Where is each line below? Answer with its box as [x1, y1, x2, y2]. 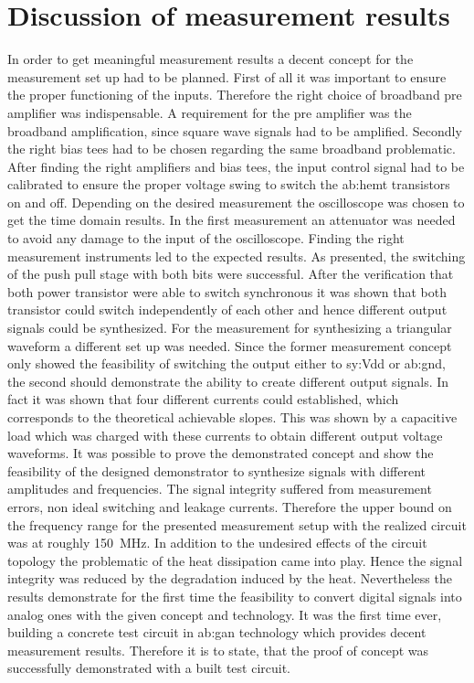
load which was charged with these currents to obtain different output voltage [7, 425, 443, 444]
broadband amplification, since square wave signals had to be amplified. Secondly [7, 121, 462, 140]
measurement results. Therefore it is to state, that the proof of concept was [7, 640, 429, 659]
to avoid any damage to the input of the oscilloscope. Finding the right [7, 229, 405, 248]
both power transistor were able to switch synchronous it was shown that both [7, 282, 447, 301]
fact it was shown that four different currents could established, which [7, 390, 399, 409]
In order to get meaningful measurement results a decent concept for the [7, 49, 414, 69]
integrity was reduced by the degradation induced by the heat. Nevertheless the [7, 569, 452, 588]
